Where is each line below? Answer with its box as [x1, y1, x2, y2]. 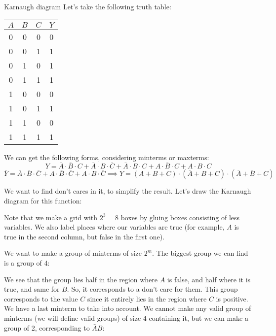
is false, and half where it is [167, 274, 251, 284]
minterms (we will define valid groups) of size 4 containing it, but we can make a [4, 312, 248, 323]
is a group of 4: [4, 257, 50, 268]
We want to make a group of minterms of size [4, 248, 142, 258]
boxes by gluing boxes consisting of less [120, 212, 240, 222]
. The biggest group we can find [152, 248, 248, 258]
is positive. [216, 293, 248, 303]
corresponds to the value [4, 293, 78, 303]
